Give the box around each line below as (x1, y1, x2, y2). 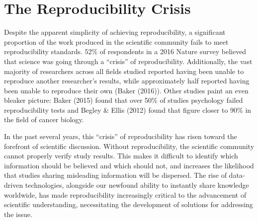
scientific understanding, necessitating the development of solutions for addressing (4, 199, 253, 210)
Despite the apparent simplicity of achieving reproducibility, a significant (4, 27, 226, 37)
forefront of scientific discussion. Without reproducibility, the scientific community (4, 141, 255, 151)
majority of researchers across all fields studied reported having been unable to (4, 66, 244, 76)
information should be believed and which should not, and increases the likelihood (4, 160, 254, 170)
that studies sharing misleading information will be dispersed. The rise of (4, 170, 227, 180)
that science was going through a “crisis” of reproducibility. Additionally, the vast (4, 56, 253, 66)
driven (4, 180, 23, 190)
